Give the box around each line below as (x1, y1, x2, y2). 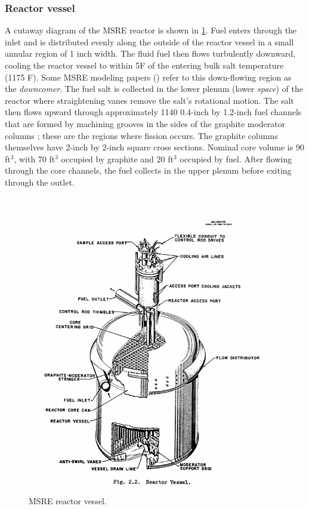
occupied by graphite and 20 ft (61, 152, 174, 165)
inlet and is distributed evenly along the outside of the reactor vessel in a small (5, 35, 294, 48)
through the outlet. (5, 175, 75, 188)
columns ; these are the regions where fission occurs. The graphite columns (5, 129, 278, 141)
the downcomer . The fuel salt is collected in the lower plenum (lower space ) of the (5, 82, 304, 95)
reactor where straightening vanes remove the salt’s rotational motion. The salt (5, 94, 294, 106)
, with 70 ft (14, 152, 55, 165)
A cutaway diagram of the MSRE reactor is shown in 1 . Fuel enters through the (5, 24, 297, 36)
